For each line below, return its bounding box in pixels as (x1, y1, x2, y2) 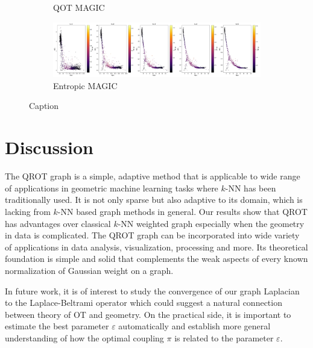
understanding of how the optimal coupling (5, 331, 164, 344)
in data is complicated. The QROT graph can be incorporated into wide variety (5, 229, 300, 241)
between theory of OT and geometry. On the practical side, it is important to (5, 308, 291, 320)
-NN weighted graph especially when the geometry (118, 217, 305, 229)
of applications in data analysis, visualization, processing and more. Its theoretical (5, 240, 308, 253)
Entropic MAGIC (53, 79, 118, 92)
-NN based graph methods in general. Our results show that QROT (57, 205, 308, 217)
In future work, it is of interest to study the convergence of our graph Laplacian (5, 284, 300, 297)
